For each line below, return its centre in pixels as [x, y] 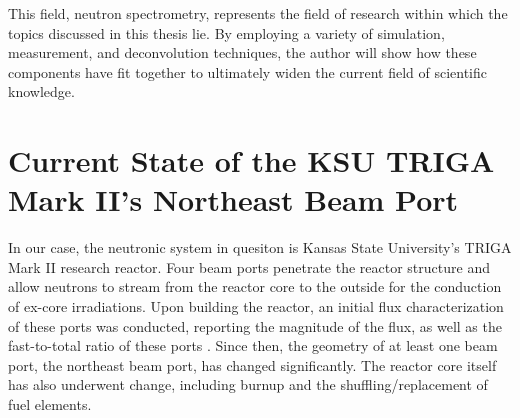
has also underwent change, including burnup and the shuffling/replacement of [248, 384]
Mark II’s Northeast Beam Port [233, 199]
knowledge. [41, 91]
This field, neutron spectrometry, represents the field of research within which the [258, 13]
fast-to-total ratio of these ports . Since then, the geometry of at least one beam [253, 345]
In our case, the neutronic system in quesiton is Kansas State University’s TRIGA [260, 247]
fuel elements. [50, 404]
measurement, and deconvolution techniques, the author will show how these [242, 52]
